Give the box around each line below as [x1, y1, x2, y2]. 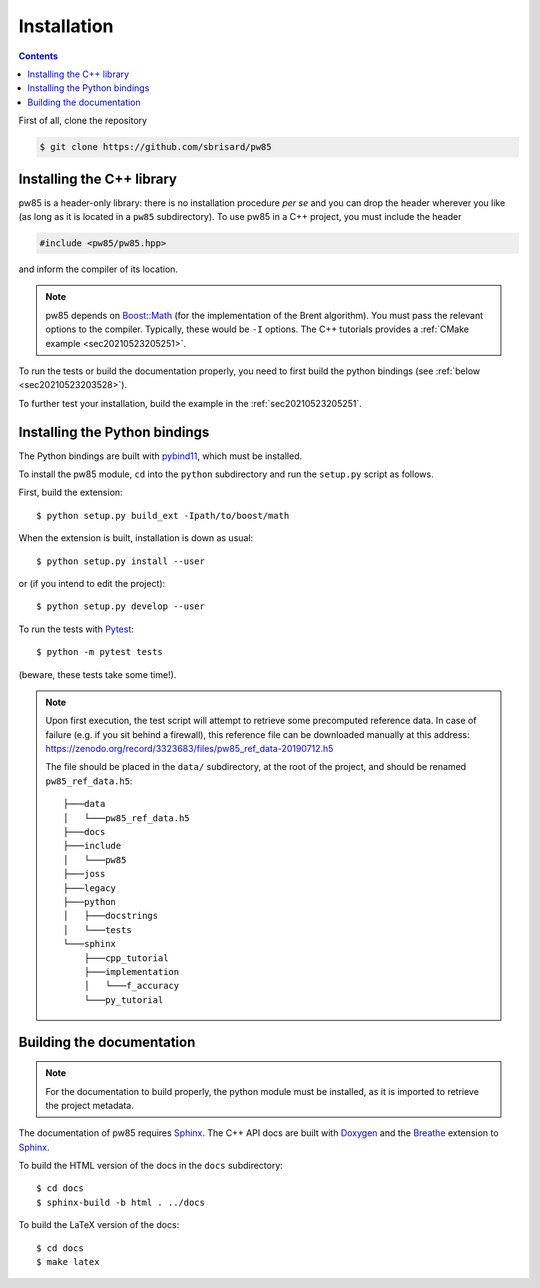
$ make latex [36, 1256, 100, 1268]
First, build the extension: [18, 486, 124, 499]
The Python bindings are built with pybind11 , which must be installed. [18, 450, 303, 462]
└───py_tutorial [83, 994, 164, 1005]
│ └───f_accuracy [83, 980, 180, 992]
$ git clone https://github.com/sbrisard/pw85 [39, 141, 272, 153]
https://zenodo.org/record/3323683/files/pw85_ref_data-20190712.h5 [45, 743, 334, 755]
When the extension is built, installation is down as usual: [18, 532, 254, 544]
